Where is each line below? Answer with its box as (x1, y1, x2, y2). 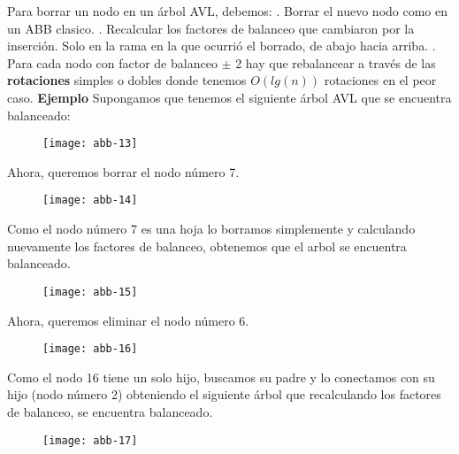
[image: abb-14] (42, 194, 138, 207)
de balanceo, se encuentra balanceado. (7, 402, 213, 420)
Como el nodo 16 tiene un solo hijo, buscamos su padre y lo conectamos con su (7, 367, 435, 386)
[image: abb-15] (42, 285, 138, 298)
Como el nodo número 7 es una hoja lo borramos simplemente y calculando (7, 219, 416, 238)
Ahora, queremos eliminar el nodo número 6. (7, 311, 249, 329)
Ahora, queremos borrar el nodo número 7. (7, 162, 240, 181)
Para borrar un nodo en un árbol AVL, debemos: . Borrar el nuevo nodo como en (7, 2, 448, 19)
